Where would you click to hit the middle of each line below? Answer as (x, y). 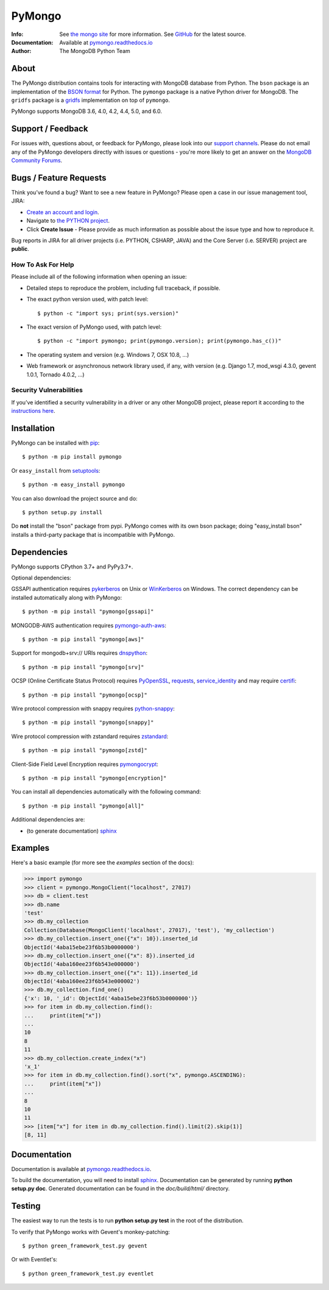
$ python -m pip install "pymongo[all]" (83, 806)
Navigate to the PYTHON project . (68, 221)
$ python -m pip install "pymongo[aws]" (83, 640)
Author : (21, 51)
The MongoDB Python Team (95, 51)
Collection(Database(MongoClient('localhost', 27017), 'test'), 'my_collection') (150, 930)
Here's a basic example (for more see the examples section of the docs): (103, 862)
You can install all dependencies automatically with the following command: (106, 792)
